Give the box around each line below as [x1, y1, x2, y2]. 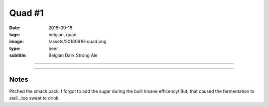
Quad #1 [9, 7, 44, 18]
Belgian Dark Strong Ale [48, 53, 98, 58]
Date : [9, 25, 21, 31]
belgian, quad [48, 31, 77, 37]
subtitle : [9, 53, 27, 58]
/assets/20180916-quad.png [48, 39, 107, 45]
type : [9, 45, 21, 52]
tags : [9, 31, 20, 37]
